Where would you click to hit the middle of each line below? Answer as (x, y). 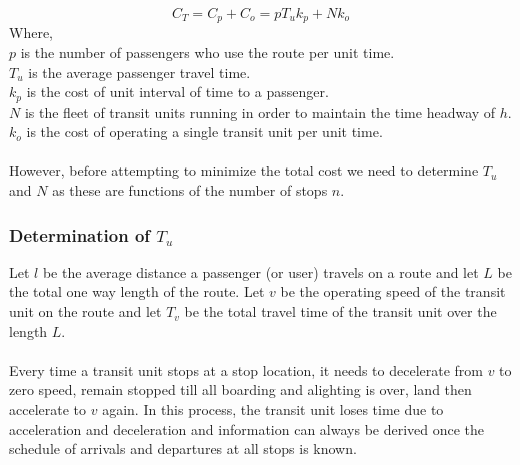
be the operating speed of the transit (393, 291)
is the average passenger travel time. (139, 71)
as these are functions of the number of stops (190, 190)
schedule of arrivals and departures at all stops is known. (183, 448)
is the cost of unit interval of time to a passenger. (177, 91)
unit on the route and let (85, 311)
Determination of (80, 234)
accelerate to (48, 409)
